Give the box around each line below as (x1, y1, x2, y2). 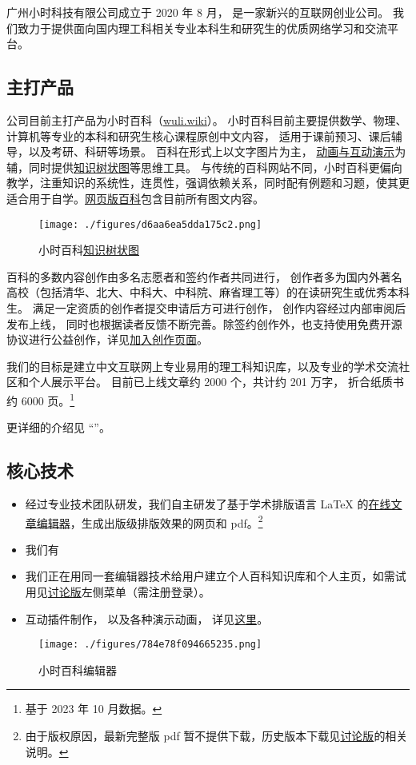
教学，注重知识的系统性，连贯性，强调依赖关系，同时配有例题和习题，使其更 (6, 174, 410, 191)
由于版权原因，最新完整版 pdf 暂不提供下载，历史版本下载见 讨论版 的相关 (25, 727, 408, 744)
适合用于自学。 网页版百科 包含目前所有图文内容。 (6, 189, 264, 206)
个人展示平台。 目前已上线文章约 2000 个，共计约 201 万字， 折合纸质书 (28, 373, 404, 390)
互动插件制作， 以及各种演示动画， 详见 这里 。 (25, 610, 269, 627)
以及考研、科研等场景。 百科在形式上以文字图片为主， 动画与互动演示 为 (28, 143, 406, 160)
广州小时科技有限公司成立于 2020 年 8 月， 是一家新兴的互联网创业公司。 (6, 4, 390, 20)
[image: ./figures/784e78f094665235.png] (38, 639, 262, 651)
